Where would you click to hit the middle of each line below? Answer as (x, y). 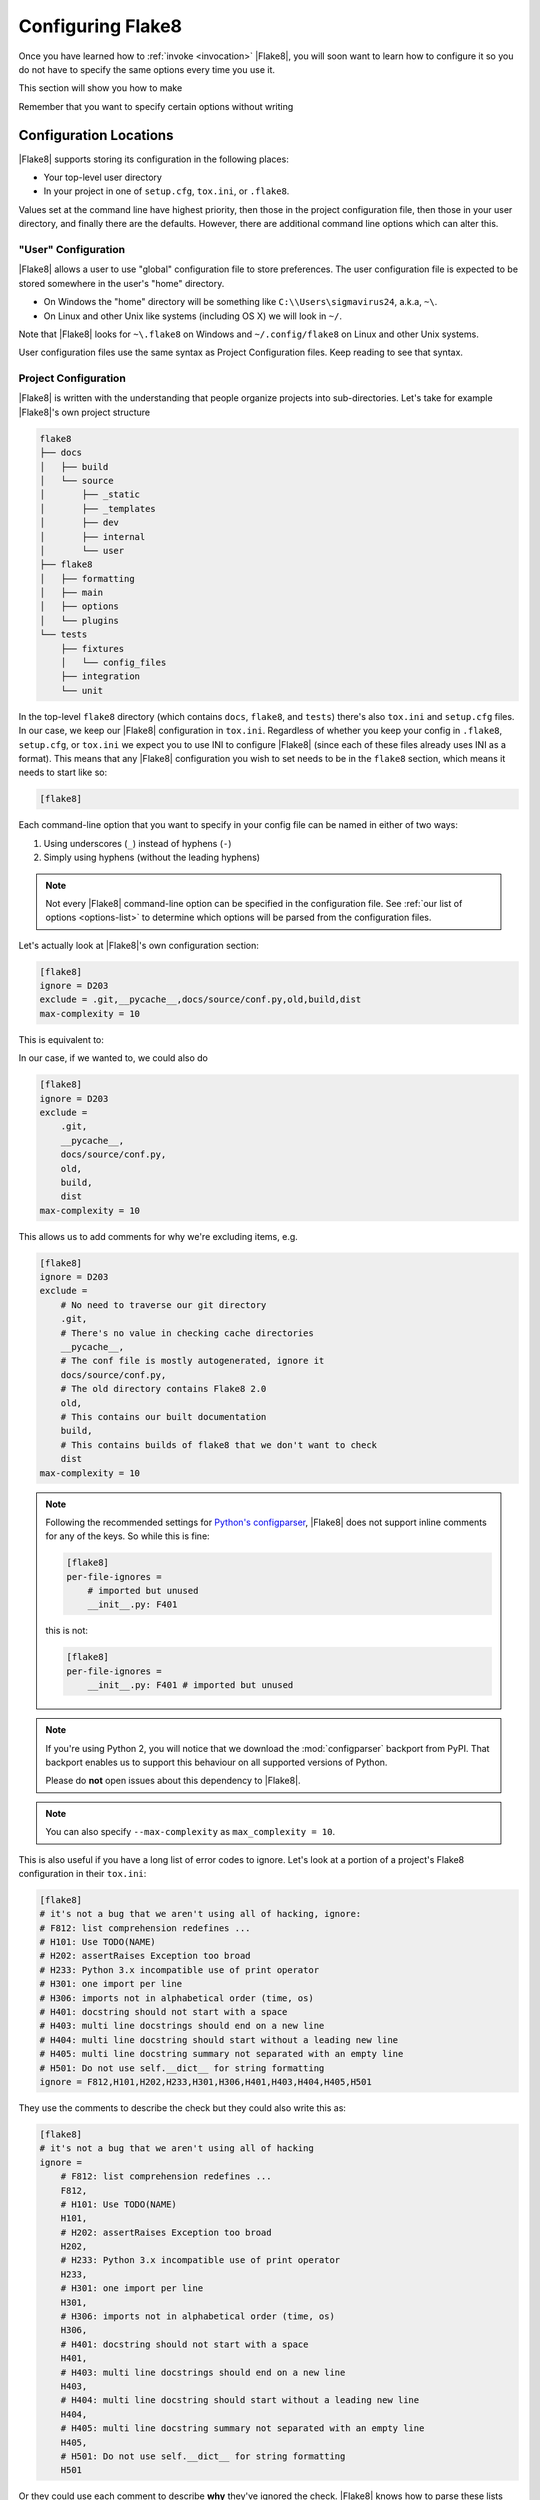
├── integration (100, 676)
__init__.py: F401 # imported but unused (190, 1685)
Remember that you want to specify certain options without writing (156, 106)
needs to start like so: (63, 772)
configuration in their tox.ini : (82, 1873)
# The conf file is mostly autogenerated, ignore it (192, 1361)
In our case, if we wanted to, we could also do (113, 1058)
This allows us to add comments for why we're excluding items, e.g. (158, 1236)
